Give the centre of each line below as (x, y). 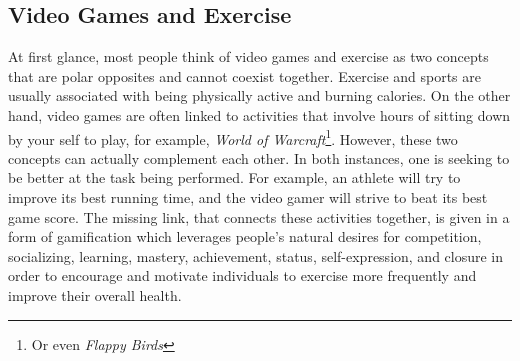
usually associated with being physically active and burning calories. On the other (259, 95)
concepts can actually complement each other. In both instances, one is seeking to (259, 157)
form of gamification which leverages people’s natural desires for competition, (245, 236)
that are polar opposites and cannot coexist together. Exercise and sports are (245, 75)
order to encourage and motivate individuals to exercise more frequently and (242, 275)
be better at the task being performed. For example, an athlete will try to (234, 177)
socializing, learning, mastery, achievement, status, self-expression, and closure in (256, 255)
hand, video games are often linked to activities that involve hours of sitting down (259, 114)
